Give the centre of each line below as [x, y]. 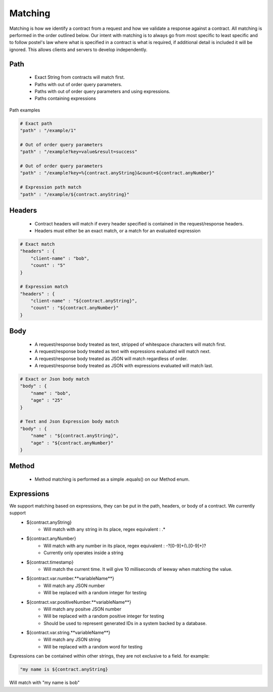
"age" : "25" [47, 400]
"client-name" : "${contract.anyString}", [84, 301]
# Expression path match [51, 187]
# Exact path [36, 123]
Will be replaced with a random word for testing [93, 646]
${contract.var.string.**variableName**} [69, 633]
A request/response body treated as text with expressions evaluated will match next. [123, 352]
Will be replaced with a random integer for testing [95, 593]
